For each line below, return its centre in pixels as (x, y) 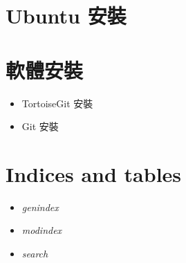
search (35, 253)
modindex (42, 230)
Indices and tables (94, 173)
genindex (40, 207)
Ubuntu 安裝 (66, 16)
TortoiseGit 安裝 (57, 103)
